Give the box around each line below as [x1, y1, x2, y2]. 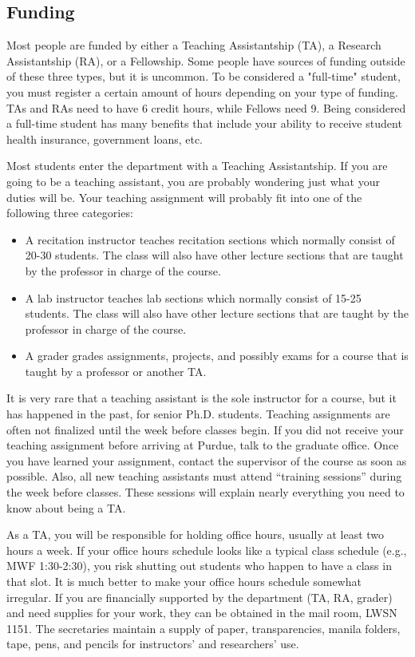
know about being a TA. [6, 499, 126, 516]
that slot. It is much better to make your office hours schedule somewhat [6, 573, 362, 590]
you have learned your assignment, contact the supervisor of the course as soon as [6, 452, 407, 469]
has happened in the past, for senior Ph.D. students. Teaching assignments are [6, 406, 390, 422]
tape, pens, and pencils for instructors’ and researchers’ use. [6, 635, 299, 652]
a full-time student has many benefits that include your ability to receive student [6, 115, 402, 132]
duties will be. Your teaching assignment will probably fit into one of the [6, 188, 362, 205]
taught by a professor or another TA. [25, 362, 207, 379]
